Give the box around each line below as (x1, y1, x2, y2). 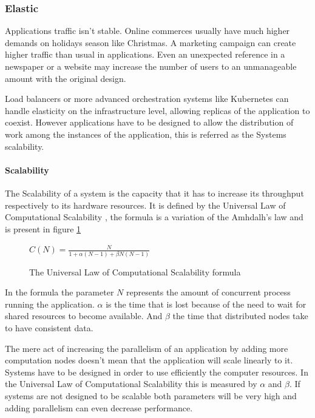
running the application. (5, 297, 95, 310)
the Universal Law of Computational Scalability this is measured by (5, 377, 257, 390)
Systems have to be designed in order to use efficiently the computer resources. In (5, 365, 308, 378)
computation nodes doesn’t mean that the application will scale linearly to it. (5, 354, 293, 366)
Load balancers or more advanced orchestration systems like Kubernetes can (5, 92, 289, 105)
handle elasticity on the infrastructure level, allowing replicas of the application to (5, 104, 310, 116)
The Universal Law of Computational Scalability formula (29, 265, 241, 278)
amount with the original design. (5, 72, 126, 84)
